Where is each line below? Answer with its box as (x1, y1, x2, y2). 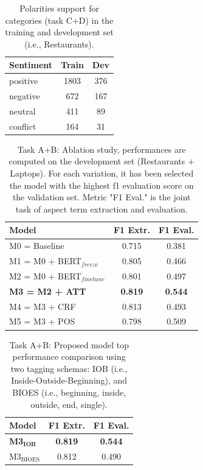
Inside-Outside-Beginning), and (11, 374, 128, 387)
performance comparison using (12, 350, 126, 363)
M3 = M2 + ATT (9, 284, 86, 297)
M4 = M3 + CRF (9, 300, 76, 312)
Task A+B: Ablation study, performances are (17, 142, 186, 155)
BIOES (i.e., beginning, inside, (12, 385, 126, 398)
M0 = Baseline (9, 239, 64, 252)
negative (9, 89, 40, 102)
